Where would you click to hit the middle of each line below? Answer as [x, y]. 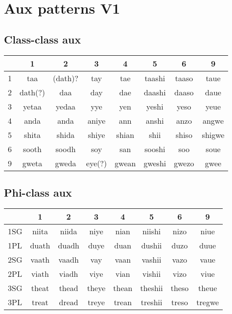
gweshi [155, 163]
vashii [151, 259]
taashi [155, 78]
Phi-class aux [38, 192]
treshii [151, 302]
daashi [155, 92]
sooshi [155, 149]
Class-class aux [43, 39]
